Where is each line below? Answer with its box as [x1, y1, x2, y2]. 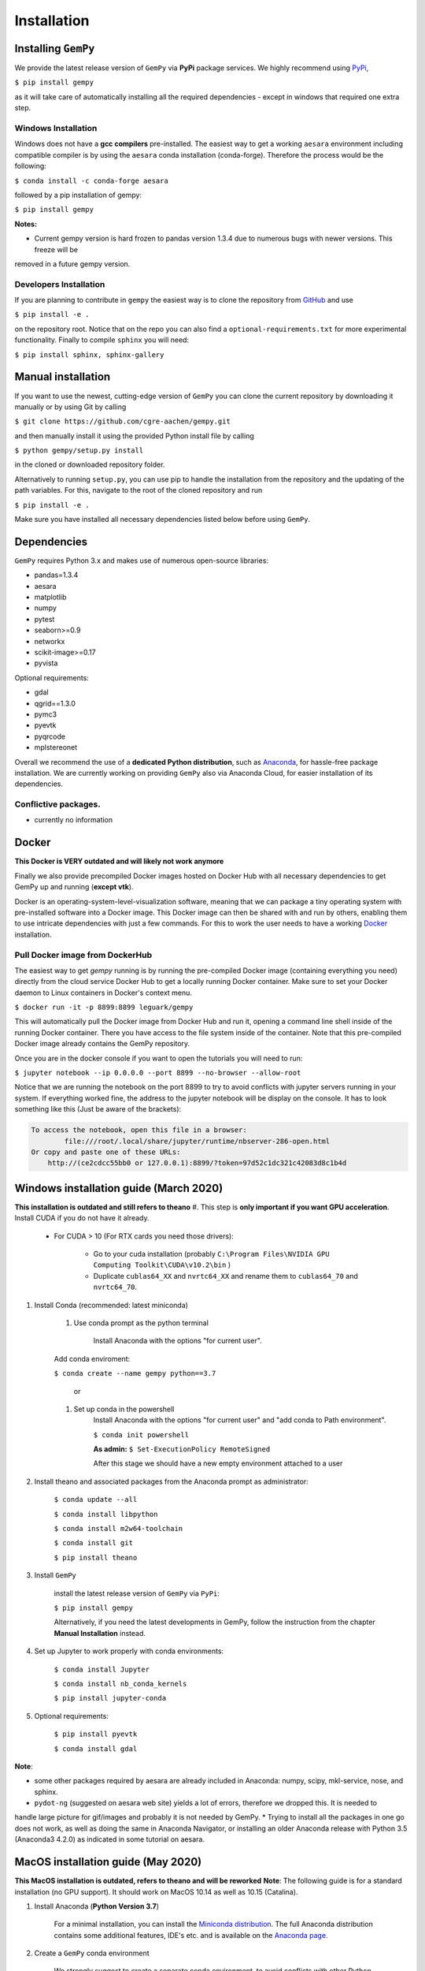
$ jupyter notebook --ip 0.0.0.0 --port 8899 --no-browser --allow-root [14, 1068, 301, 1077]
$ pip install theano [54, 1553, 138, 1562]
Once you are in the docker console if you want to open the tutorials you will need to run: [14, 1053, 303, 1063]
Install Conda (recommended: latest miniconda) [34, 1300, 189, 1310]
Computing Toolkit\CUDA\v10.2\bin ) [93, 1260, 231, 1269]
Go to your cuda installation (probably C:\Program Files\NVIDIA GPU [93, 1250, 330, 1258]
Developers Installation [14, 278, 105, 289]
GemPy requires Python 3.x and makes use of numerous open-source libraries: [14, 556, 269, 565]
